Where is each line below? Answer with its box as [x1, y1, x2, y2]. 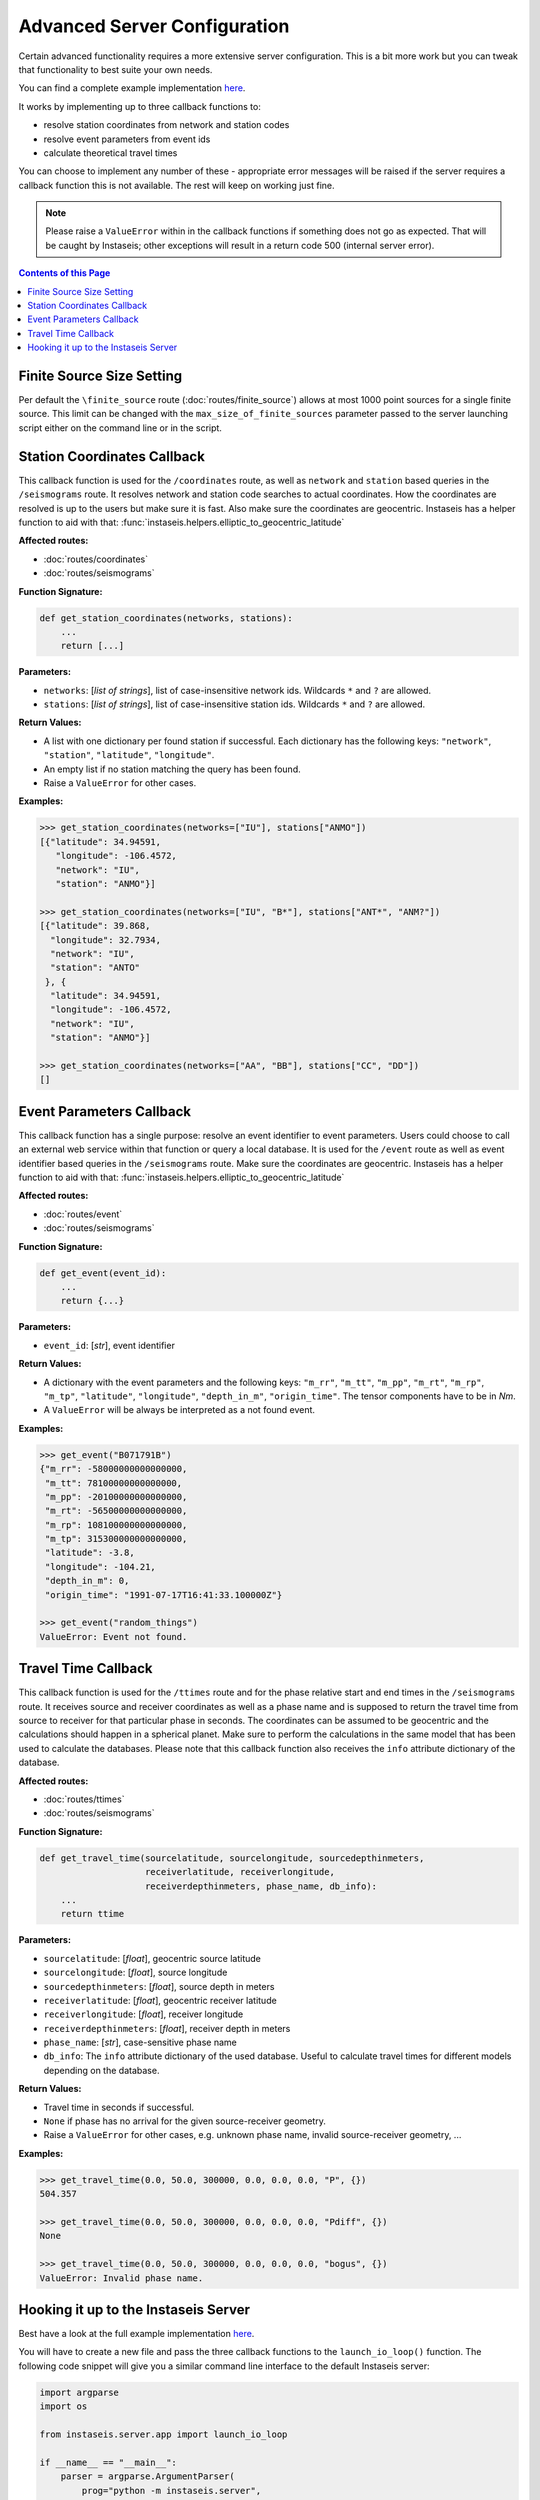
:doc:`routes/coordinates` [43, 553, 149, 565]
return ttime [60, 1908, 125, 1920]
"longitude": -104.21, [45, 1561, 157, 1572]
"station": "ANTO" [50, 962, 140, 974]
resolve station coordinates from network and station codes [43, 119, 290, 131]
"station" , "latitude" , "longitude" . [43, 749, 215, 761]
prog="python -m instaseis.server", [81, 2485, 262, 2496]
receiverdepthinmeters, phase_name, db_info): [145, 1880, 378, 1892]
